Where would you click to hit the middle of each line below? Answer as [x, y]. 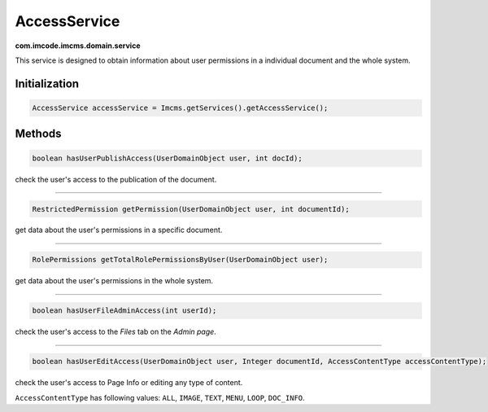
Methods [38, 134]
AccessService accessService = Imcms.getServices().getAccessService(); [180, 107]
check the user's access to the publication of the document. [116, 179]
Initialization [47, 83]
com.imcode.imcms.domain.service [78, 46]
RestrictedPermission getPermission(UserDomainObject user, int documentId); [191, 209]
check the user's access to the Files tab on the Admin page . [116, 332]
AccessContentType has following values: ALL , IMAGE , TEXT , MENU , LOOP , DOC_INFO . [160, 397]
